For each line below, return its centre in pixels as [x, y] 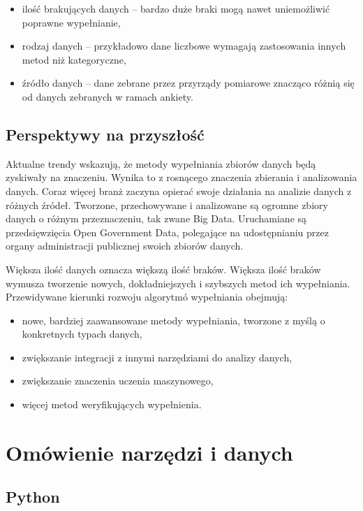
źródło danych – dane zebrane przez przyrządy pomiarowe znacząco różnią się [188, 83]
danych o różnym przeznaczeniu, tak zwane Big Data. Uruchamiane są [156, 218]
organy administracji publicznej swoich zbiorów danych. [125, 246]
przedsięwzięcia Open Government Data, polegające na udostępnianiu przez [167, 232]
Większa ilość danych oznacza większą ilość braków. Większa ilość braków [163, 269]
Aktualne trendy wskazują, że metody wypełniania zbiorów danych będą [161, 163]
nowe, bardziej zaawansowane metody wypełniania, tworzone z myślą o [173, 320]
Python [33, 497]
